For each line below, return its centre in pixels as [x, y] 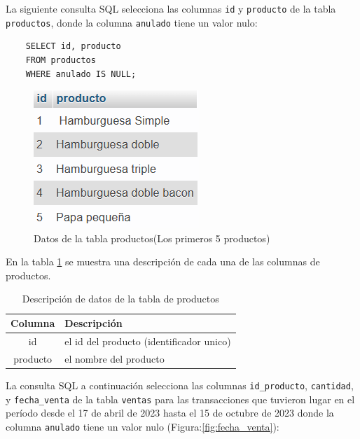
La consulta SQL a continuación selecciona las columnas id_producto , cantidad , [180, 385]
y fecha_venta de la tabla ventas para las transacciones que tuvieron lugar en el [180, 399]
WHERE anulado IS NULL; [81, 74]
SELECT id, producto [73, 47]
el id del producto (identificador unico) [148, 341]
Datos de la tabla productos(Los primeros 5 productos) [152, 238]
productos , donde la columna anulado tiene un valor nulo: [132, 22]
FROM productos [61, 60]
